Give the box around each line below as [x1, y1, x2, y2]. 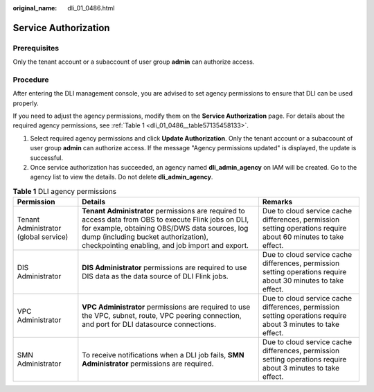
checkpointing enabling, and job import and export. [82, 241, 249, 251]
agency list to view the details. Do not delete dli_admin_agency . [30, 173, 213, 181]
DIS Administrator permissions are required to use [82, 263, 247, 273]
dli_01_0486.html [67, 4, 115, 12]
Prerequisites [12, 43, 59, 53]
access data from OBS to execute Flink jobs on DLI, [82, 215, 249, 224]
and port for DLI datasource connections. [82, 319, 217, 329]
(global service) [17, 232, 69, 242]
